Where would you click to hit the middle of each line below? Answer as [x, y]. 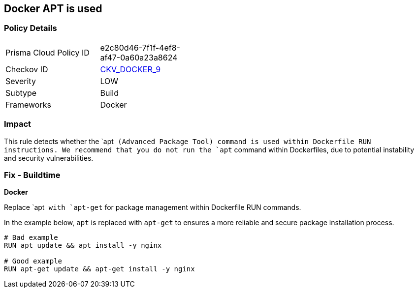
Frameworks [28, 104]
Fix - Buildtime [32, 175]
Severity [21, 81]
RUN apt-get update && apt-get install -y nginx [99, 269]
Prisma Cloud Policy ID [48, 52]
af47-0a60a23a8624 [139, 57]
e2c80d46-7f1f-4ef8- [140, 47]
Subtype [21, 93]
